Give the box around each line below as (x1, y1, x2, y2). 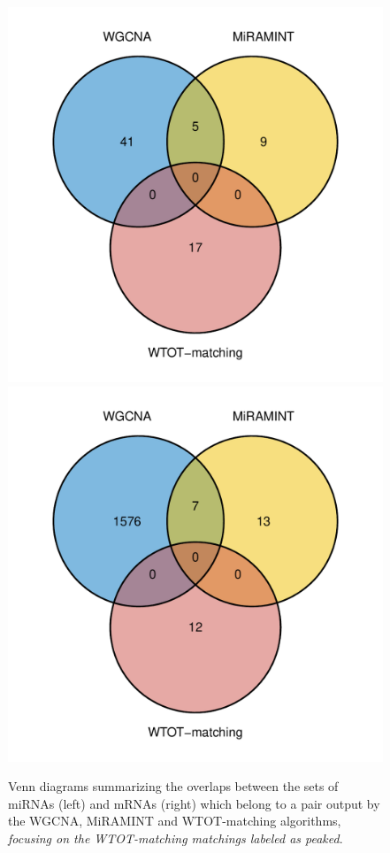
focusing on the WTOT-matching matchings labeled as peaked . (8, 828, 343, 847)
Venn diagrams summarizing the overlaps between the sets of (8, 777, 339, 795)
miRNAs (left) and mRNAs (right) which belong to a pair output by (8, 794, 380, 812)
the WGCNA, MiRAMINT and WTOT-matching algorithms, (8, 811, 341, 830)
